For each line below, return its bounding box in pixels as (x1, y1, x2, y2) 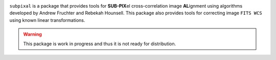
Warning (23, 31, 42, 38)
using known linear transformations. (9, 17, 85, 23)
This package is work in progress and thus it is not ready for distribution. (23, 41, 176, 47)
